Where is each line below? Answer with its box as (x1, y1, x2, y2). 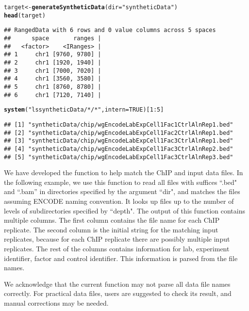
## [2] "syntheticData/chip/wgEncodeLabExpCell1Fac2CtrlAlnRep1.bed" (4, 129, 233, 136)
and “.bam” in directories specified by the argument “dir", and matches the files (4, 186, 240, 196)
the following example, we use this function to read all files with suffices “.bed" (4, 177, 237, 187)
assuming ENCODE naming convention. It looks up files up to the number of (4, 196, 234, 206)
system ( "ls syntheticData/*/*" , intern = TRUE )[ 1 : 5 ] (4, 106, 164, 114)
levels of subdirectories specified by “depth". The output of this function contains (4, 205, 245, 215)
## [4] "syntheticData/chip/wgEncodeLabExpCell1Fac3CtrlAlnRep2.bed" (4, 145, 233, 152)
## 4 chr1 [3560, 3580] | (4, 75, 101, 82)
